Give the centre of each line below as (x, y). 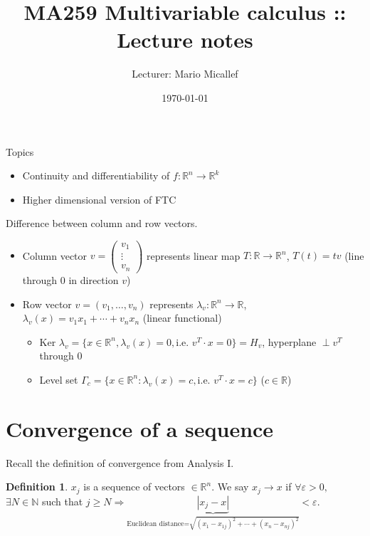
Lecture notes (185, 40)
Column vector (55, 255)
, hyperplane (289, 341)
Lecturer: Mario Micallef (185, 74)
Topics (20, 151)
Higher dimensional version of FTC (99, 199)
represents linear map (193, 255)
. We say (230, 487)
